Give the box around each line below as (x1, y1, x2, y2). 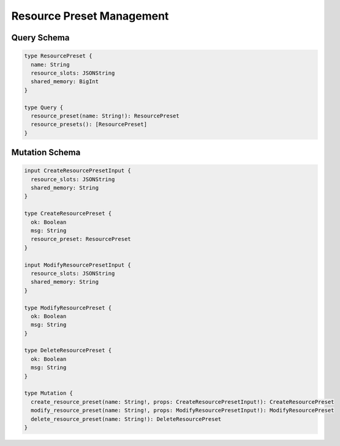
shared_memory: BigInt (31, 78, 99, 85)
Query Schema (11, 32, 70, 43)
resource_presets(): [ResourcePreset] (31, 121, 147, 128)
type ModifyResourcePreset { (24, 304, 112, 311)
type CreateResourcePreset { (24, 210, 112, 217)
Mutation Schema (11, 147, 81, 158)
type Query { (24, 104, 64, 111)
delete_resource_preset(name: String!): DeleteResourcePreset (31, 415, 222, 422)
